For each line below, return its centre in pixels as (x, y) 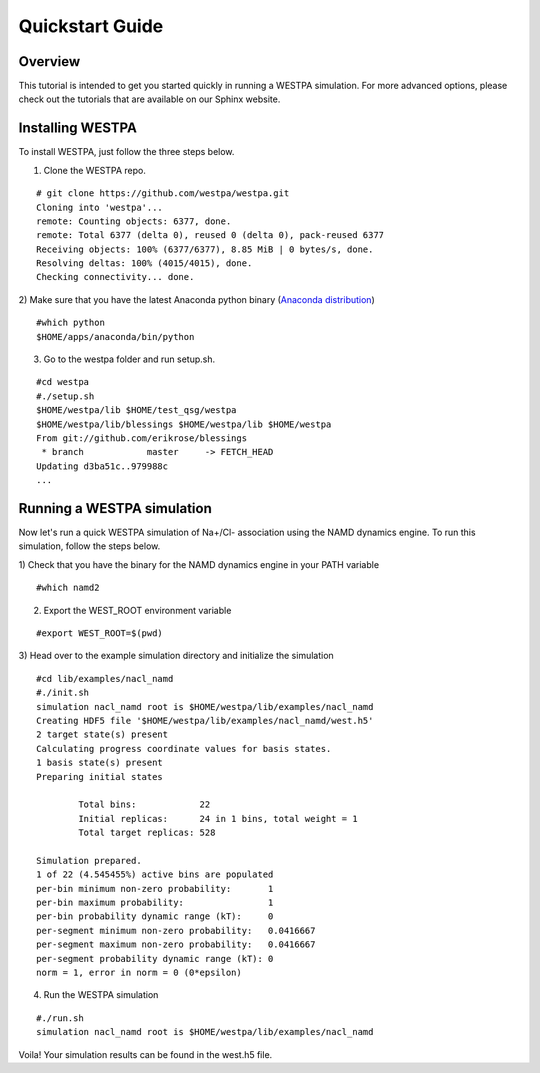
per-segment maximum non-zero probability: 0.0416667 (176, 944)
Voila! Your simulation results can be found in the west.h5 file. (145, 1054)
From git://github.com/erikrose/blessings (142, 438)
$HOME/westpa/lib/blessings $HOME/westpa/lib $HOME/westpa (184, 424)
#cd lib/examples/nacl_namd (105, 678)
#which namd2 (68, 588)
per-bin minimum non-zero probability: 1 (155, 888)
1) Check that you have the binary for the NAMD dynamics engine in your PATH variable (199, 564)
